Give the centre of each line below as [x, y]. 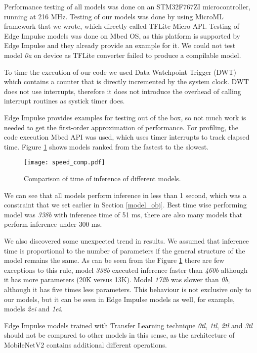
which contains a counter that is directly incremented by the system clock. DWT [127, 81]
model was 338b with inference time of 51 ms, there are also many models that [123, 214]
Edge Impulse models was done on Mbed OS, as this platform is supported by [122, 35]
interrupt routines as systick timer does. [64, 101]
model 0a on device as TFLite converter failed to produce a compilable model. [123, 55]
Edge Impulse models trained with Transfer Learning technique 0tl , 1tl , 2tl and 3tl [128, 325]
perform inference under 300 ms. [53, 224]
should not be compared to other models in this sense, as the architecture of [119, 335]
